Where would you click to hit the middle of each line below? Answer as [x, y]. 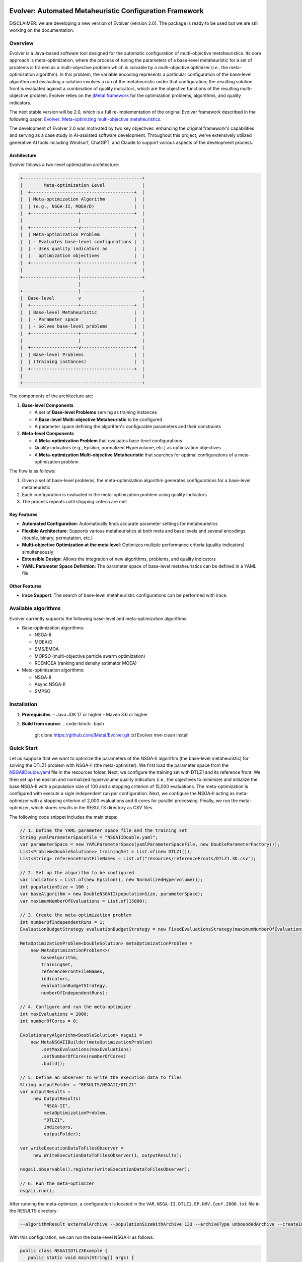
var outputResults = [45, 1092]
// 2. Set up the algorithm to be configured [77, 873]
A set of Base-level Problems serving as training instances [96, 412]
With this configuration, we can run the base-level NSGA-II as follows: [82, 1237]
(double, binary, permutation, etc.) [57, 538]
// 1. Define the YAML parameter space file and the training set [103, 830]
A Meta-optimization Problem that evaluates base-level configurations [108, 440]
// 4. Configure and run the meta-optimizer [76, 1007]
